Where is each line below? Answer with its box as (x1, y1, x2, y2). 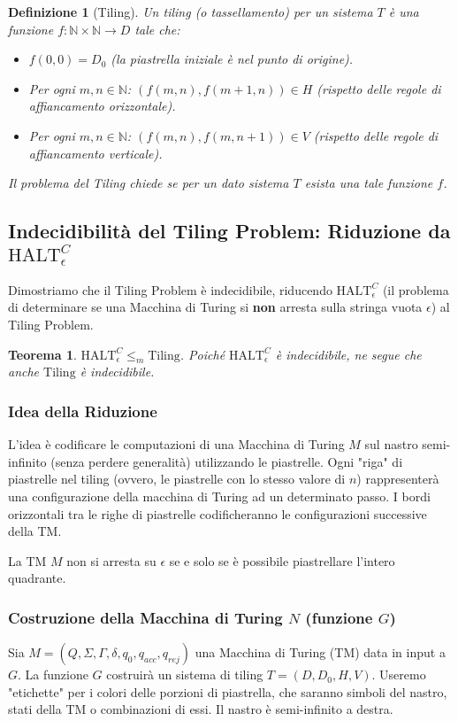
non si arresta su (66, 551, 156, 570)
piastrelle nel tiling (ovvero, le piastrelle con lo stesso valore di (8, 469, 346, 488)
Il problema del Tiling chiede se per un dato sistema (8, 174, 289, 192)
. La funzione (18, 665, 88, 684)
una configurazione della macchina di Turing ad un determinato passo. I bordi (8, 487, 431, 506)
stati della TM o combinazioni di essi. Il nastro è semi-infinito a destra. (8, 700, 393, 718)
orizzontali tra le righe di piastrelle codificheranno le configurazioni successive (8, 504, 427, 523)
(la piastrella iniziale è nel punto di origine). (111, 50, 354, 68)
